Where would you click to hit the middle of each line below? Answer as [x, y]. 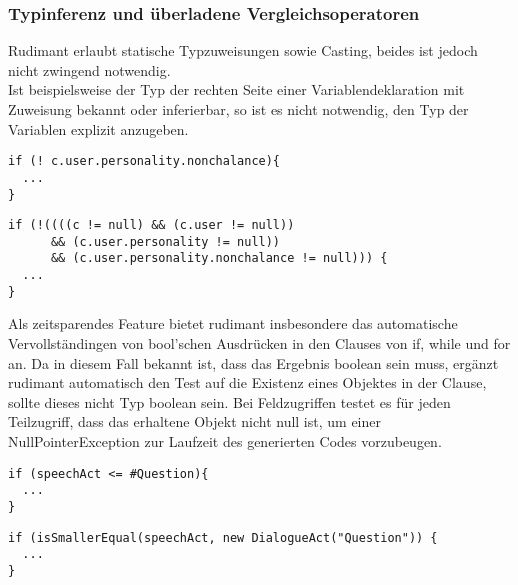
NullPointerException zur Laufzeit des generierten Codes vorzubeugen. [225, 441]
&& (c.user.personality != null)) [165, 241]
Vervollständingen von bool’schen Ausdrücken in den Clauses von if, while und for [259, 343]
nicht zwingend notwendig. [89, 69]
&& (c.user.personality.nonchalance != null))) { [219, 258]
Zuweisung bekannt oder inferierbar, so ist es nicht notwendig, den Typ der [238, 109]
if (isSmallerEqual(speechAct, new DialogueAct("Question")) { [223, 537]
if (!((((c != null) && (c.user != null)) [151, 225]
